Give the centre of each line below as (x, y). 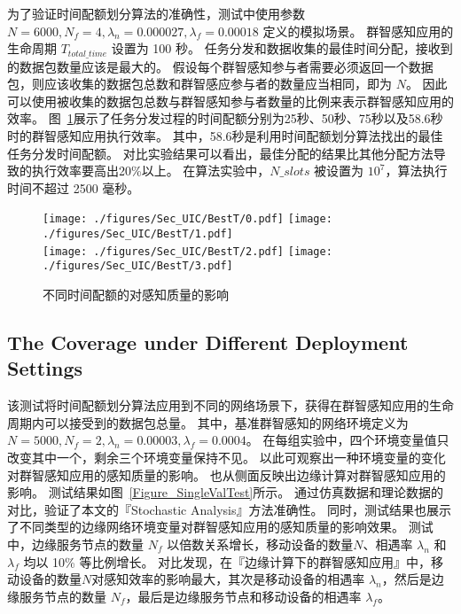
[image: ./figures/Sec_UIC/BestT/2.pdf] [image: (188, 251)
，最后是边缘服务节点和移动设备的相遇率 (243, 596)
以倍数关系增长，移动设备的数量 (260, 544)
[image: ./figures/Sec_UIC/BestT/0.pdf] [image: (188, 219)
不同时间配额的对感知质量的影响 (136, 295)
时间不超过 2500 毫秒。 (74, 187)
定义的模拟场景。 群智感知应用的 (358, 31)
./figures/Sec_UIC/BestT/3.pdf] (138, 266)
